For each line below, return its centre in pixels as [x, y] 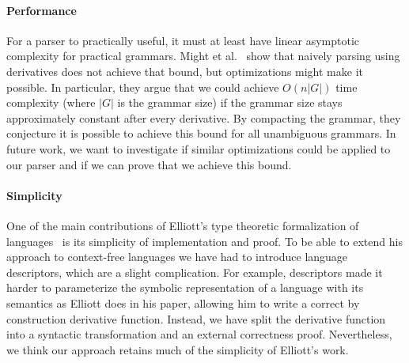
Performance [42, 10]
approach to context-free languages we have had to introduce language [177, 257]
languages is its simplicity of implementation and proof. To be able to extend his [204, 241]
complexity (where [51, 102]
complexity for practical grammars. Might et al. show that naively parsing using [203, 56]
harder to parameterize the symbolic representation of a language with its [185, 287]
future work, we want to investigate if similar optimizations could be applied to [199, 148]
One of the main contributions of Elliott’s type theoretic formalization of [183, 225]
